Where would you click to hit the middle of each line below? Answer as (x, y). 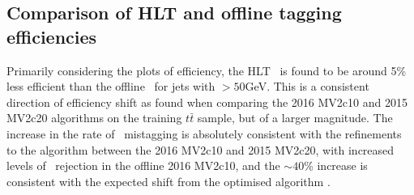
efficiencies (52, 36)
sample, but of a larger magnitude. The (295, 118)
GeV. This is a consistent (307, 86)
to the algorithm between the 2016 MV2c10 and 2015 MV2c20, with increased (201, 149)
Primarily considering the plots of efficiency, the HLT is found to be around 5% (207, 70)
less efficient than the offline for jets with (111, 86)
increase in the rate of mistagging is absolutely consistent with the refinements (204, 133)
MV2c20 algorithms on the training (94, 118)
